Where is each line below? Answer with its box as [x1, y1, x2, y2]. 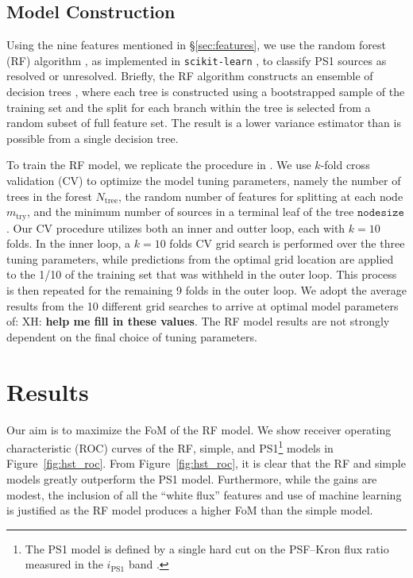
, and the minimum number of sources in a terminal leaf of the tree [26, 203, 354, 220]
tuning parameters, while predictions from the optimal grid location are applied [6, 250, 394, 267]
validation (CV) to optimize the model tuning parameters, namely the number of [6, 172, 401, 189]
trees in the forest [6, 187, 92, 204]
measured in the [25, 556, 103, 572]
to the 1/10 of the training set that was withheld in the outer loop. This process [6, 266, 397, 283]
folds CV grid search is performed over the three [169, 235, 405, 252]
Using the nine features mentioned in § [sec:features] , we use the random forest [6, 37, 386, 53]
